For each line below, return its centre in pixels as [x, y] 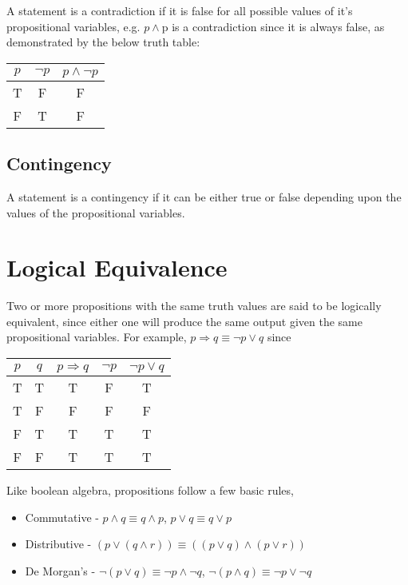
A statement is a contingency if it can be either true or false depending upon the [204, 196]
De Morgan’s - [60, 570]
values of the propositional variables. [96, 212]
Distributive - [58, 544]
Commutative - [62, 517]
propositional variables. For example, [97, 337]
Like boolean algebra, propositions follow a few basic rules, [150, 490]
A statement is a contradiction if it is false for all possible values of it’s [180, 10]
